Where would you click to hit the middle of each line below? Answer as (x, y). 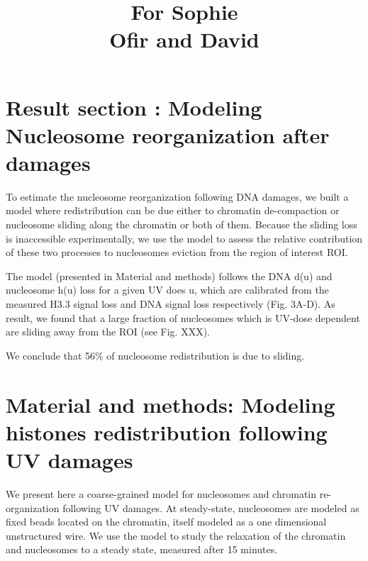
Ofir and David (184, 39)
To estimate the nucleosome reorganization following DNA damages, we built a (177, 196)
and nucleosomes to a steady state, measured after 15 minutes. (142, 549)
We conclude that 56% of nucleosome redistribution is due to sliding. (155, 355)
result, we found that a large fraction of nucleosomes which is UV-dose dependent (183, 317)
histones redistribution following (167, 432)
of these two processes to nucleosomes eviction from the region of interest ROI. (177, 252)
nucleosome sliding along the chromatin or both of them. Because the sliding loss (182, 224)
